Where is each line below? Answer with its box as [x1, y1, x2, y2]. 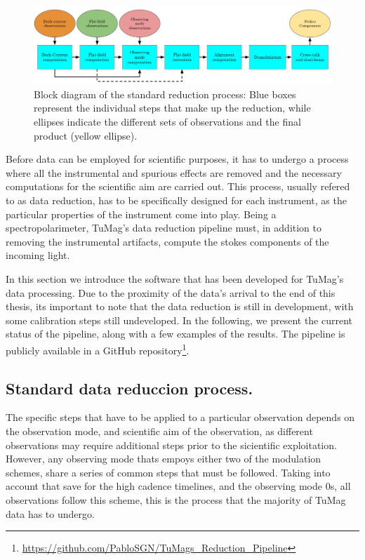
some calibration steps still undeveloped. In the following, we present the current [6, 312, 353, 327]
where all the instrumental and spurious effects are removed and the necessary [6, 165, 342, 180]
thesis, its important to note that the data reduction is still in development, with [6, 299, 354, 314]
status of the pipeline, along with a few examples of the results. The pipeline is [6, 326, 345, 341]
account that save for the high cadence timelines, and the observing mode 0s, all [6, 479, 351, 493]
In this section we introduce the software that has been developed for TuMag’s [6, 271, 344, 286]
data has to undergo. [6, 506, 95, 521]
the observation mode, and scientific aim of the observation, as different [6, 423, 313, 438]
